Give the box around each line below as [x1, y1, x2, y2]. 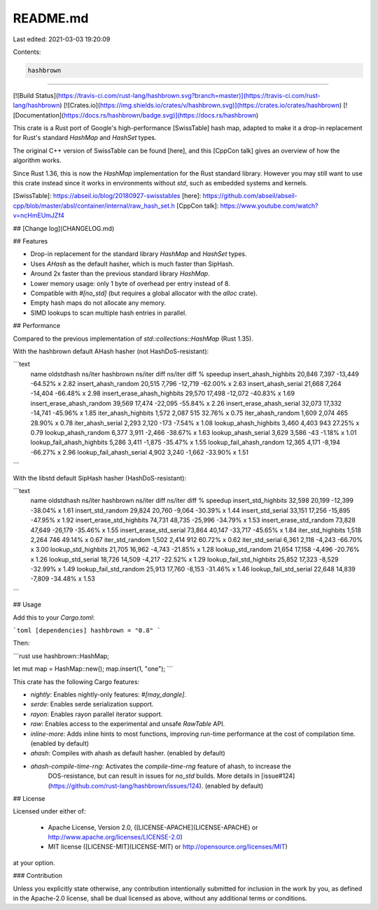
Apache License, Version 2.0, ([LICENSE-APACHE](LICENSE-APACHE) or [48, 823, 258, 832]
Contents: [13, 48, 41, 56]
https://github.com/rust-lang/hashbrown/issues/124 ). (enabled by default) [50, 781, 264, 790]
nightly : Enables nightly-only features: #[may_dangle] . [30, 690, 187, 699]
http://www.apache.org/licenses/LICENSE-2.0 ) [48, 833, 183, 841]
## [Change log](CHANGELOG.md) [13, 224, 115, 232]
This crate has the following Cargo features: [13, 677, 140, 685]
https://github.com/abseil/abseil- [202, 192, 297, 200]
